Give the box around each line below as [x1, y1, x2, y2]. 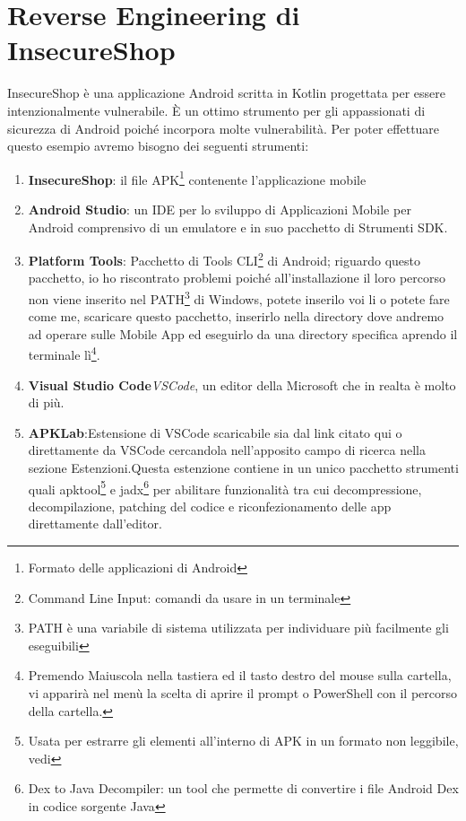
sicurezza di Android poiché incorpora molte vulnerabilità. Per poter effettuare [7, 118, 440, 137]
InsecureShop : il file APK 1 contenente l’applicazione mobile [28, 167, 367, 188]
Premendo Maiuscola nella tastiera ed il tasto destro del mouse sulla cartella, [28, 666, 452, 685]
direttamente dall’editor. [28, 514, 162, 533]
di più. [28, 393, 65, 412]
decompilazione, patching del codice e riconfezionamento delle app [28, 496, 392, 515]
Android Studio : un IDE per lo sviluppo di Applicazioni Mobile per [28, 199, 411, 218]
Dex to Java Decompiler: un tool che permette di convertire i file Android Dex [28, 779, 459, 798]
